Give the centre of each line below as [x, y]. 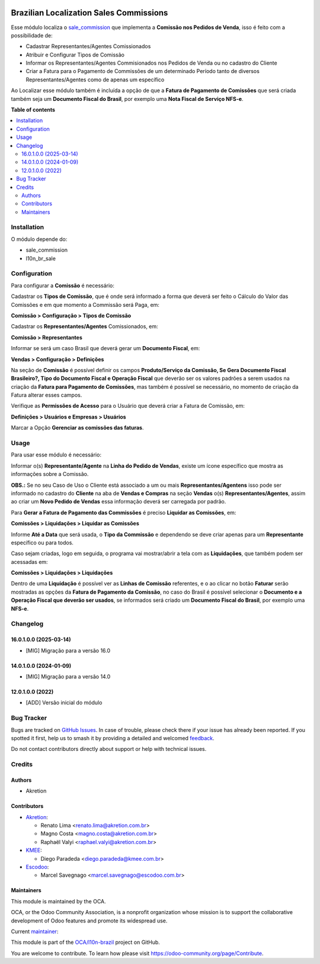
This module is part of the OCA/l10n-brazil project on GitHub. [85, 942]
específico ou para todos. [42, 543]
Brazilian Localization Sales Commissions [89, 13]
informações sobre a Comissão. [50, 474]
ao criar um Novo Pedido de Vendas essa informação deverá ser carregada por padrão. [119, 502]
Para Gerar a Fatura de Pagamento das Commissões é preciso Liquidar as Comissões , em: [124, 512]
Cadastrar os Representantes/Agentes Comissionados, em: [84, 326]
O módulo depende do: [39, 239]
